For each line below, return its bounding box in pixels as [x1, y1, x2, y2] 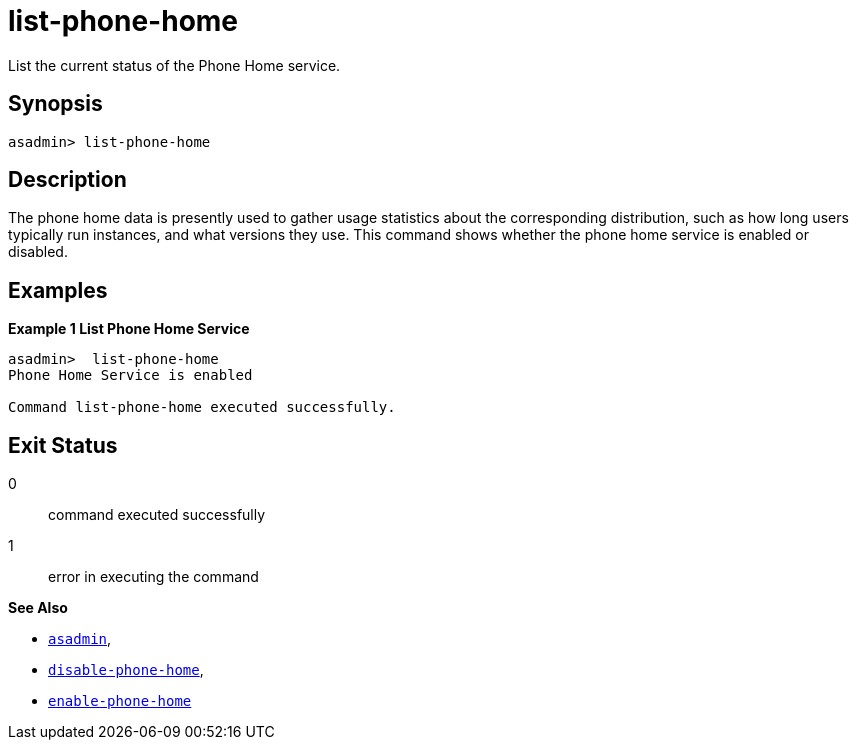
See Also [8, 599, 68, 617]
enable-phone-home [48, 693, 192, 710]
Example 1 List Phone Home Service [8, 320, 250, 338]
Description [8, 167, 127, 193]
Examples [8, 277, 108, 303]
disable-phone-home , [48, 661, 204, 679]
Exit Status [8, 432, 118, 458]
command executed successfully [48, 506, 266, 524]
